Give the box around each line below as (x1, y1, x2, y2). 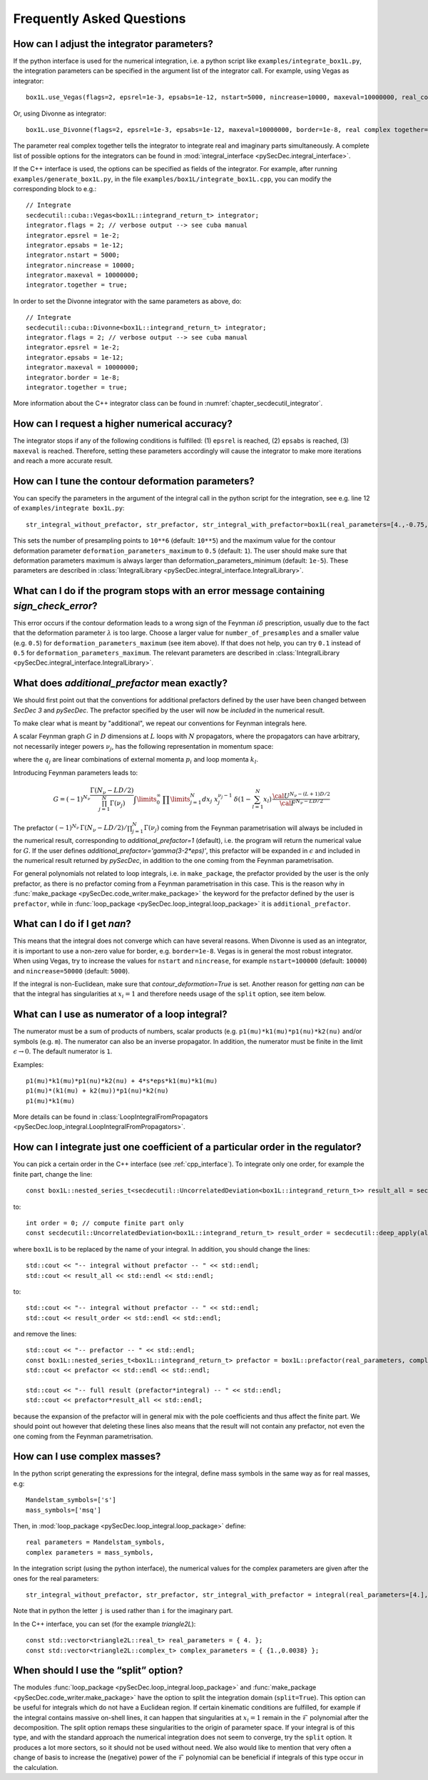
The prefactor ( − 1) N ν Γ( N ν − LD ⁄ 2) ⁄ (13, 822, 126, 834)
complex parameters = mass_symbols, (26, 1548, 154, 1556)
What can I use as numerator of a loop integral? (13, 1008, 228, 1021)
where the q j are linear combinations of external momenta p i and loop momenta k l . (13, 755, 259, 766)
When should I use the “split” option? (13, 1664, 183, 1677)
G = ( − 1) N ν (53, 794, 91, 803)
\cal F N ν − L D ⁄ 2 (279, 797, 324, 807)
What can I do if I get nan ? (13, 918, 131, 930)
